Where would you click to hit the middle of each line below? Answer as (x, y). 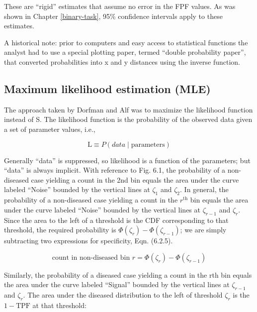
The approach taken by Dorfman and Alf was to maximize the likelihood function (128, 109)
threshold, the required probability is (60, 230)
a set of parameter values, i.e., (50, 129)
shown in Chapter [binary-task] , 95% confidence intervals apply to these (113, 16)
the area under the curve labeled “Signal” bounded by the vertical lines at (117, 284)
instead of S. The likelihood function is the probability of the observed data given (128, 119)
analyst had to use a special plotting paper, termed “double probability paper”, (125, 52)
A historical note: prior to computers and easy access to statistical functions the (126, 42)
